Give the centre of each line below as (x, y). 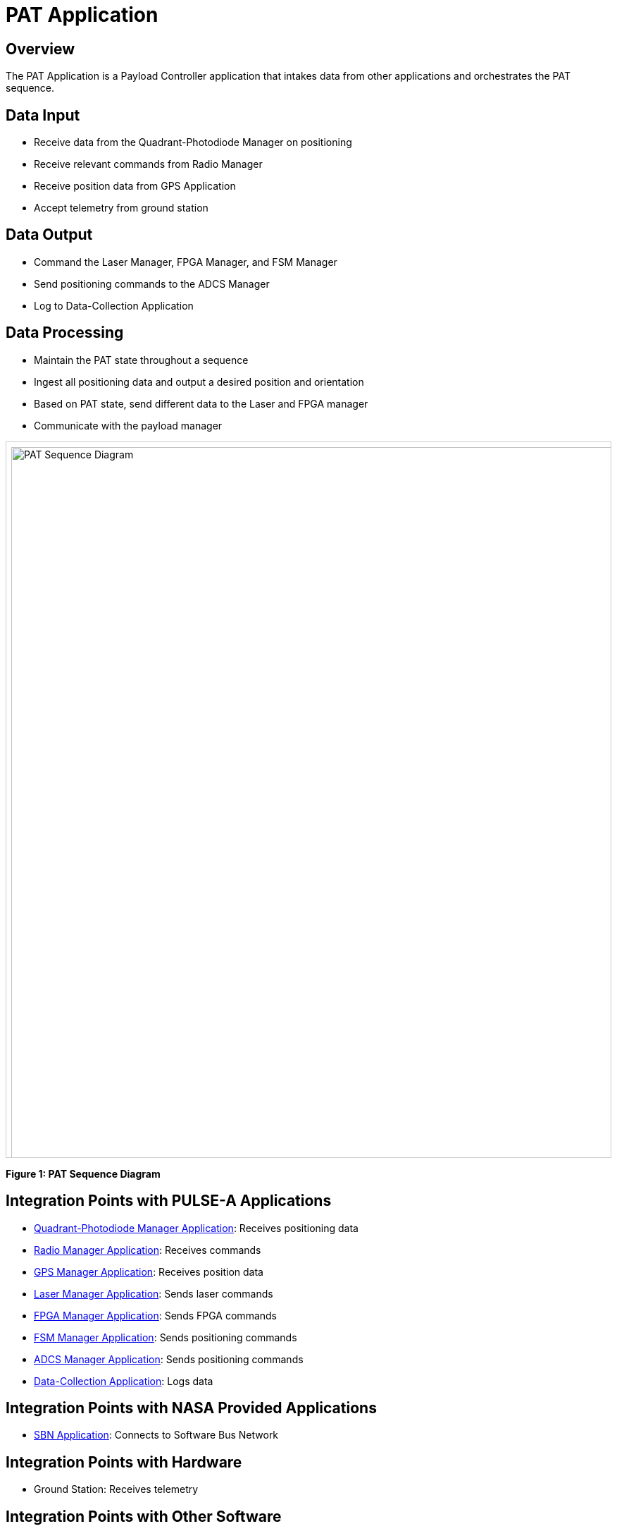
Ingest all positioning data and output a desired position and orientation (199, 382)
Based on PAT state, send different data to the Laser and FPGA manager (201, 403)
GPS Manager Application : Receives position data (149, 1271)
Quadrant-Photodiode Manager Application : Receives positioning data (196, 1228)
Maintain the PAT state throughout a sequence (141, 360)
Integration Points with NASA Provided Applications (191, 1408)
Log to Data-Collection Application (114, 305)
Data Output (49, 235)
